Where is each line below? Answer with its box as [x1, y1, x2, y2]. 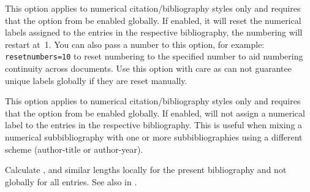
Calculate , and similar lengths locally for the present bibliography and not [5, 163, 287, 176]
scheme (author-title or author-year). [5, 142, 143, 155]
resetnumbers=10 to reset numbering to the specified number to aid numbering [5, 50, 303, 63]
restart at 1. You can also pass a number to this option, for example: [5, 37, 265, 50]
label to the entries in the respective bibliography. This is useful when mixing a [5, 118, 303, 131]
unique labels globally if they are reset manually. [5, 74, 187, 86]
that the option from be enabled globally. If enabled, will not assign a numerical [5, 106, 305, 119]
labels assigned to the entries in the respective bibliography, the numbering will [5, 26, 303, 39]
